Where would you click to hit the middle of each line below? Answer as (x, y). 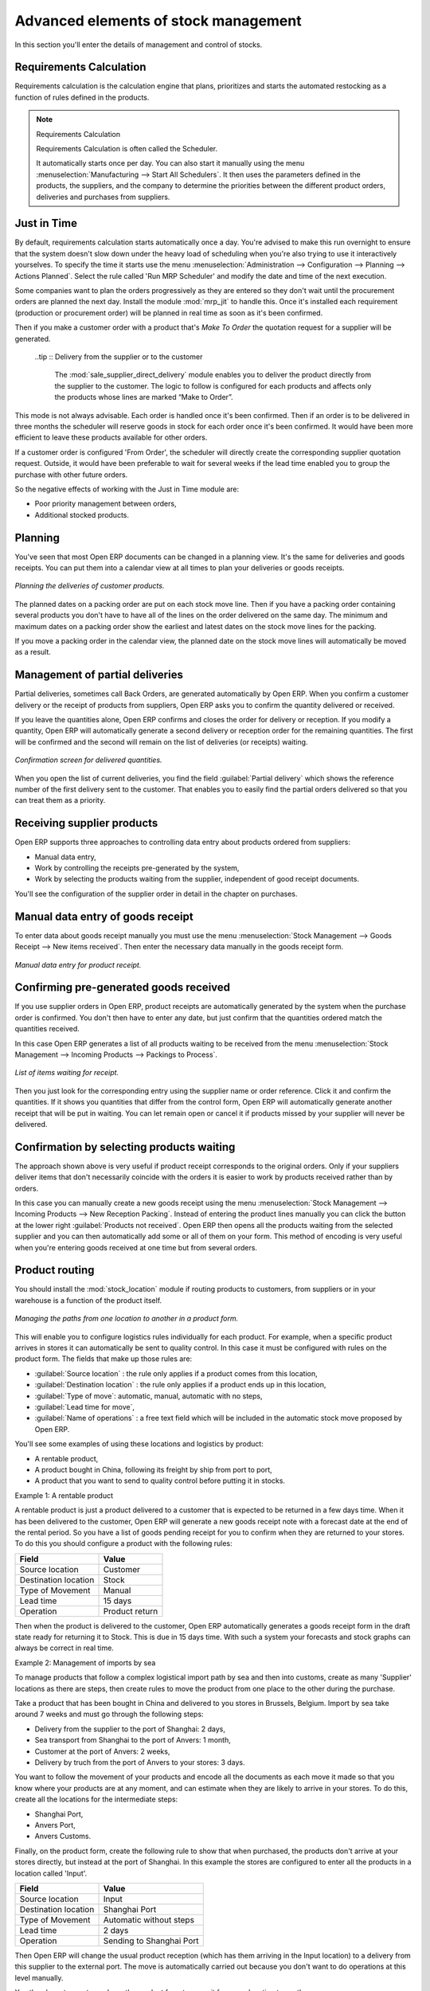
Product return (131, 1611)
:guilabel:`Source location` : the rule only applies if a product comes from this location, (176, 1373)
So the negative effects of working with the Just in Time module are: (127, 489)
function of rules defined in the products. (82, 97)
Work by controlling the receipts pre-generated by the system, (137, 868)
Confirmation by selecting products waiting (125, 1147)
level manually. (39, 1977)
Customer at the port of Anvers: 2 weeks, (102, 1751)
